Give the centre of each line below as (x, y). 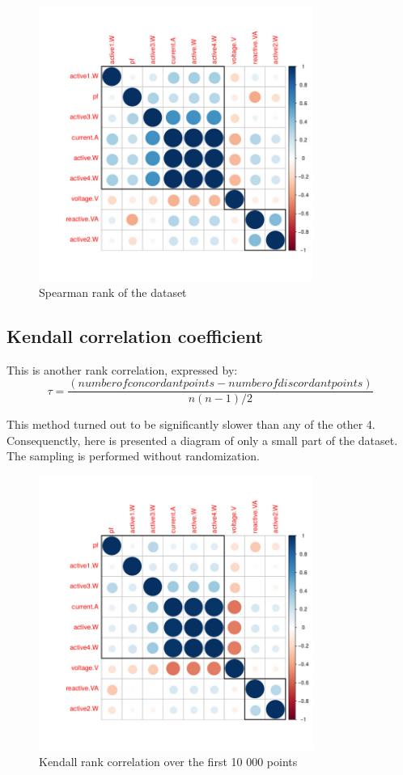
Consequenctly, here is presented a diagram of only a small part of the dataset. (202, 440)
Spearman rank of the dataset (113, 292)
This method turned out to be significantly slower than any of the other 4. (191, 424)
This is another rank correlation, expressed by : (122, 369)
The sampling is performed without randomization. (133, 456)
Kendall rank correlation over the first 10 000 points (168, 761)
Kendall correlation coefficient (135, 335)
